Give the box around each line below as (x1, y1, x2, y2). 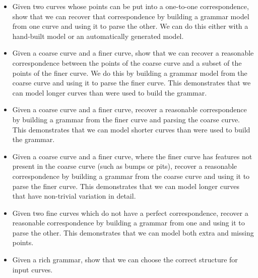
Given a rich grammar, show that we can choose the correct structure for (12, 254, 238, 265)
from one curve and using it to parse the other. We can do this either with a (12, 21, 248, 31)
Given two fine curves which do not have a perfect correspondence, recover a (12, 207, 248, 218)
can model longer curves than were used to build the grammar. (12, 87, 207, 98)
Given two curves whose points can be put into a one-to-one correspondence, (12, 1, 249, 11)
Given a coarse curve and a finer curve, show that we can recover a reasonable (12, 48, 254, 58)
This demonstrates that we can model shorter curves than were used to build (12, 124, 250, 134)
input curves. (12, 264, 53, 274)
